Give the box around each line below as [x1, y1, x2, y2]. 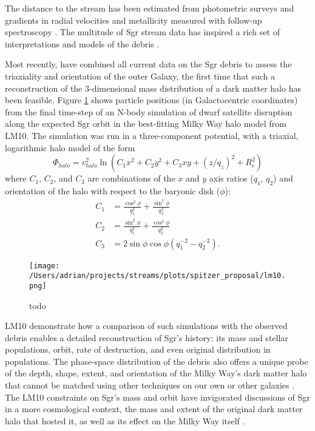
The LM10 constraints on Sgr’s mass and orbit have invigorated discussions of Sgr [5, 390, 310, 403]
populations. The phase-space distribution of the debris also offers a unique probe [5, 355, 308, 367]
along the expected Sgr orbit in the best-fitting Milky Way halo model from [5, 117, 286, 130]
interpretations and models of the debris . [5, 37, 160, 50]
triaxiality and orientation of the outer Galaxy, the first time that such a [5, 69, 275, 82]
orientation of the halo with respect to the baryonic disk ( [5, 184, 220, 197]
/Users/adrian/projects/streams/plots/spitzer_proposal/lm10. [29, 271, 286, 280]
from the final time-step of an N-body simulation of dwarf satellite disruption [5, 105, 293, 118]
